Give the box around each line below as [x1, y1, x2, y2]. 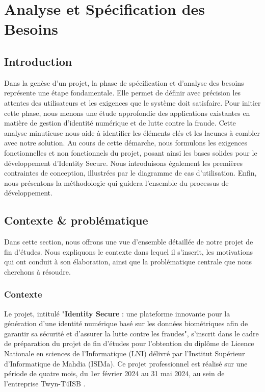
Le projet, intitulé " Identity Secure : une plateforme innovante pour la [4, 308, 230, 318]
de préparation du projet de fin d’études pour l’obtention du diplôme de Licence [4, 338, 254, 349]
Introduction [4, 53, 72, 69]
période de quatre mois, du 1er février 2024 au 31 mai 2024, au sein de [4, 368, 225, 379]
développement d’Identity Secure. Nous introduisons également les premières [4, 157, 243, 168]
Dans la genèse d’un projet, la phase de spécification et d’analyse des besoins [4, 77, 244, 88]
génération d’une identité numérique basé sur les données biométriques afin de [4, 318, 248, 329]
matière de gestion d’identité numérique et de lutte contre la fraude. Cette [4, 117, 236, 128]
